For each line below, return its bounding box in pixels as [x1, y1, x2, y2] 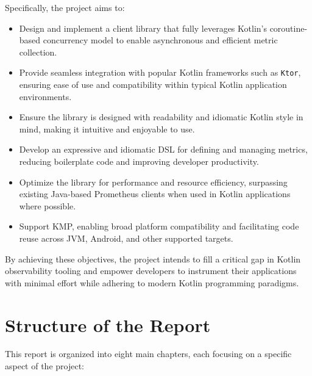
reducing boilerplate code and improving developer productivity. [19, 155, 259, 167]
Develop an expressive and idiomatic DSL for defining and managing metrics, [19, 143, 308, 156]
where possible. [19, 199, 76, 212]
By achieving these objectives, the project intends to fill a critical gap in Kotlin [5, 252, 301, 265]
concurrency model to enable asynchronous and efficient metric [43, 34, 278, 46]
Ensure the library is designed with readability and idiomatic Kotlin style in [19, 110, 303, 123]
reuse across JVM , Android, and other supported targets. [19, 231, 233, 244]
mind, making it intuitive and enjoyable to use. [19, 122, 195, 135]
